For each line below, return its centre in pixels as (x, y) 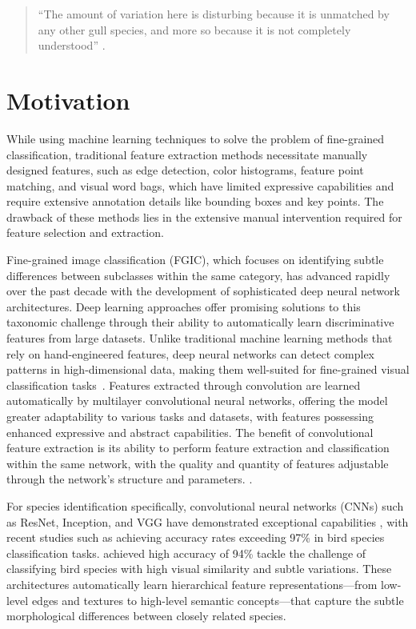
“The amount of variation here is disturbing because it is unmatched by (214, 14)
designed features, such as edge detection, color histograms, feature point (185, 170)
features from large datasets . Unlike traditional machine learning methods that (200, 338)
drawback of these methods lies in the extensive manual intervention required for (204, 216)
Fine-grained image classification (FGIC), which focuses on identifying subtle (195, 260)
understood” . (72, 45)
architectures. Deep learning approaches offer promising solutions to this (184, 306)
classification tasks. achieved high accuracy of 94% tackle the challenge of (186, 553)
